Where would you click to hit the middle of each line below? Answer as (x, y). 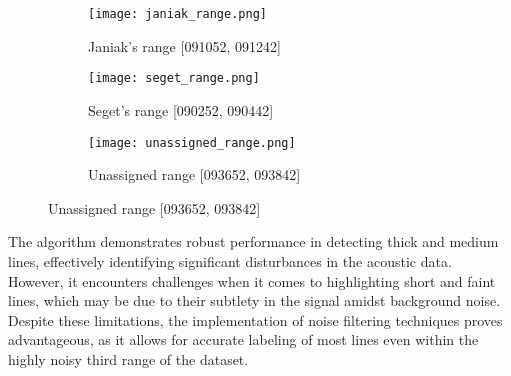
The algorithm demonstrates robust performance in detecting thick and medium (253, 241)
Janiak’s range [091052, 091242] (184, 45)
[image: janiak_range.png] (177, 14)
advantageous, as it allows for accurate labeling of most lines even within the (243, 339)
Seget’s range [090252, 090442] (181, 109)
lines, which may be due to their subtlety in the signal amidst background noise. (254, 300)
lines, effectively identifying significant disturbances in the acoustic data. (230, 260)
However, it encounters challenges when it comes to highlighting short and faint (252, 280)
